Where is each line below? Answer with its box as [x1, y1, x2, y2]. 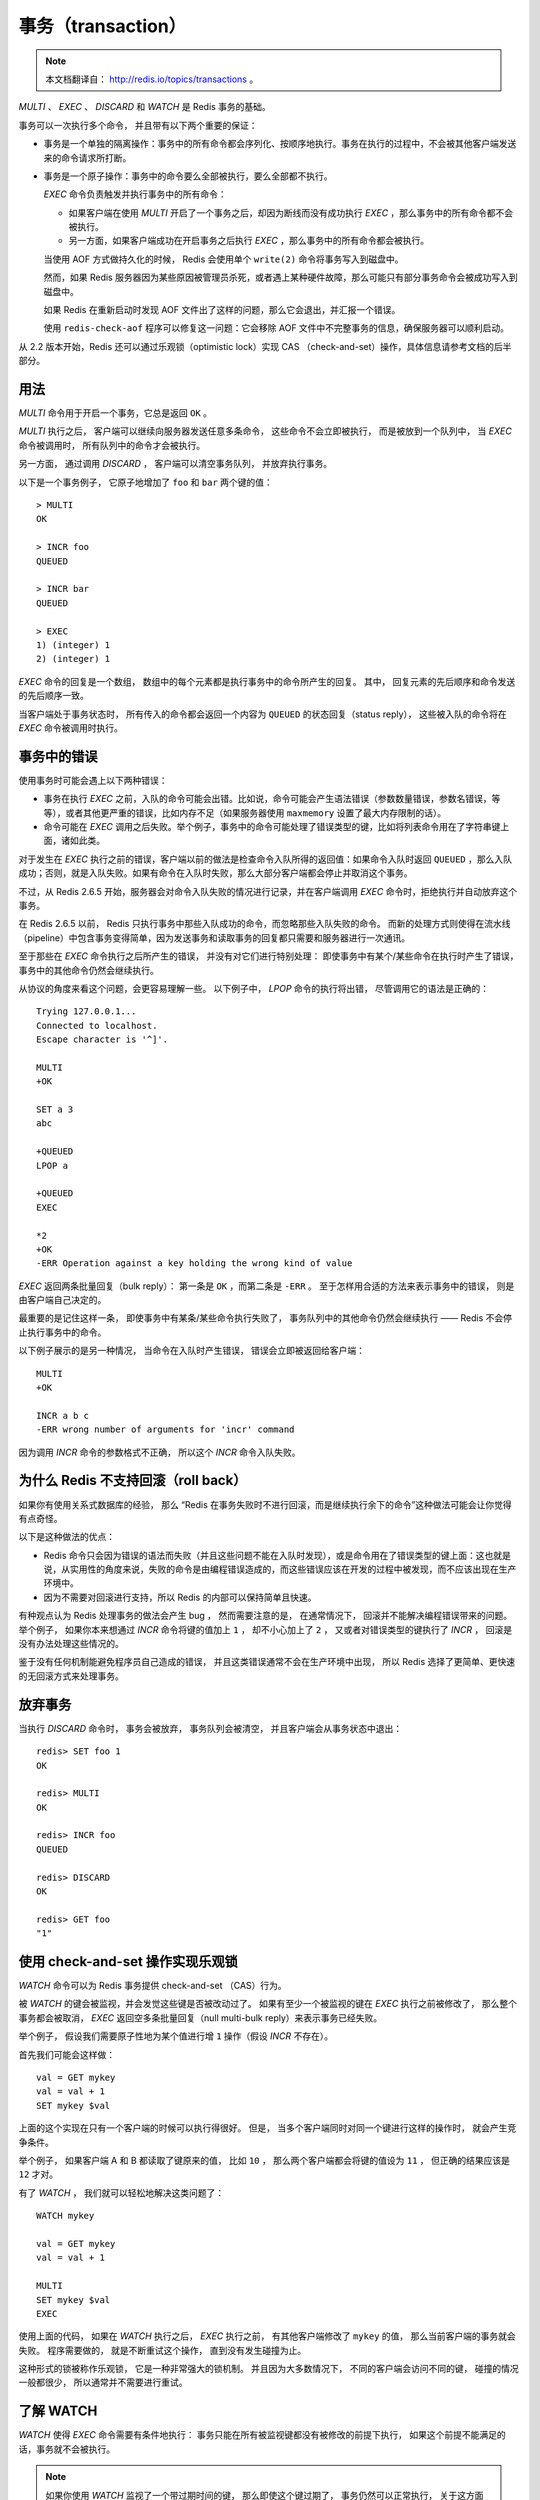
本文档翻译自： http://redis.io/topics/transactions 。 [45, 73, 259, 85]
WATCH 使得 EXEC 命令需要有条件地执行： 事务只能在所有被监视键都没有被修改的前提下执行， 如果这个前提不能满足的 [18, 2429, 507, 2441]
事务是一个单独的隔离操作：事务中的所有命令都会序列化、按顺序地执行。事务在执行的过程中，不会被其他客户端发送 [43, 138, 517, 150]
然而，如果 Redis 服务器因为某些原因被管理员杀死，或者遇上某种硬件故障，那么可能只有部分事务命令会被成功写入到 [43, 271, 519, 284]
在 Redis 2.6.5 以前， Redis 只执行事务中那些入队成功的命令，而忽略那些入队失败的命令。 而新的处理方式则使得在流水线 [18, 918, 511, 930]
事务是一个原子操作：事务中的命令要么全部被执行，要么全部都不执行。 [43, 170, 333, 182]
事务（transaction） [18, 15, 187, 37]
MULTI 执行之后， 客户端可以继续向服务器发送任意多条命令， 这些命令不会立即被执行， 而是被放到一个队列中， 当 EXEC [18, 425, 512, 437]
